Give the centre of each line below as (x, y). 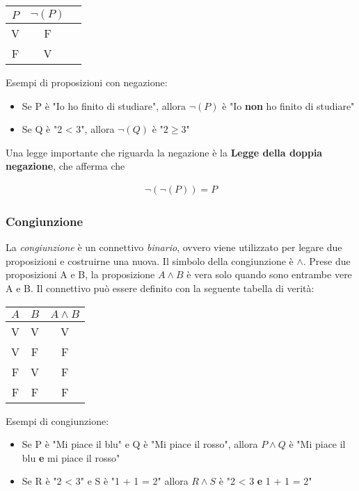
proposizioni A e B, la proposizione (80, 274)
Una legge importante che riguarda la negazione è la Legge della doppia (164, 152)
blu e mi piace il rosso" (71, 457)
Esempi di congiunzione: (57, 420)
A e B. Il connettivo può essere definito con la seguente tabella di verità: (160, 288)
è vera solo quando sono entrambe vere (269, 274)
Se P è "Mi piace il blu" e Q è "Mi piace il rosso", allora (140, 444)
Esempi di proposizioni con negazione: (87, 82)
